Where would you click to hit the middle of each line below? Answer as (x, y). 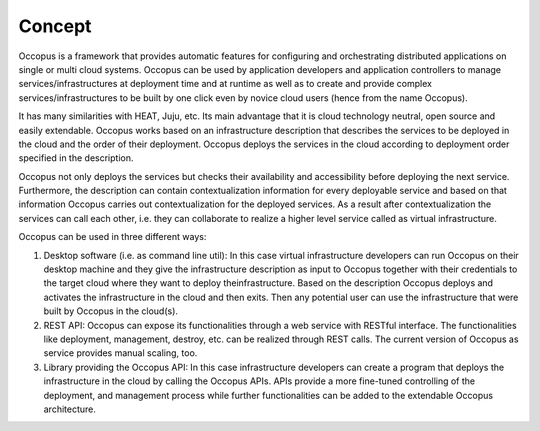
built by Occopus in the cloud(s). (111, 311)
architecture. (70, 409)
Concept (55, 26)
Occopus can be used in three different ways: (112, 237)
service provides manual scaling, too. (120, 353)
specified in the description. (76, 158)
